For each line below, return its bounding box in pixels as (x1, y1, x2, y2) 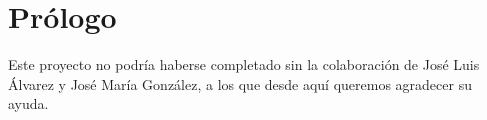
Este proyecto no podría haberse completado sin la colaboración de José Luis (8, 54, 480, 75)
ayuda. (8, 93, 49, 114)
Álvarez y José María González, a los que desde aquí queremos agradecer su (8, 73, 472, 94)
